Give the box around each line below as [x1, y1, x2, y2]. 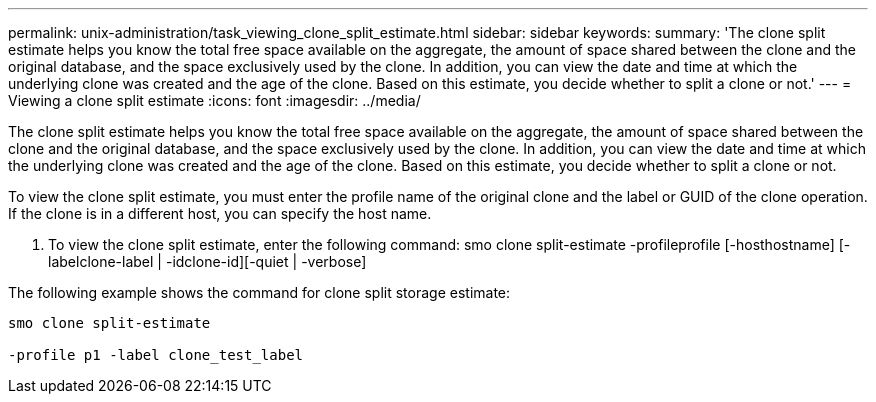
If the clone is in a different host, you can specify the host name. [8, 205, 432, 222]
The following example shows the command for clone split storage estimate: [8, 284, 511, 301]
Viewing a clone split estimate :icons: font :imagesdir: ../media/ [8, 92, 421, 109]
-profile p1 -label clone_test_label [8, 347, 304, 363]
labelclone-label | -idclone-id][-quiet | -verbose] [48, 253, 367, 270]
